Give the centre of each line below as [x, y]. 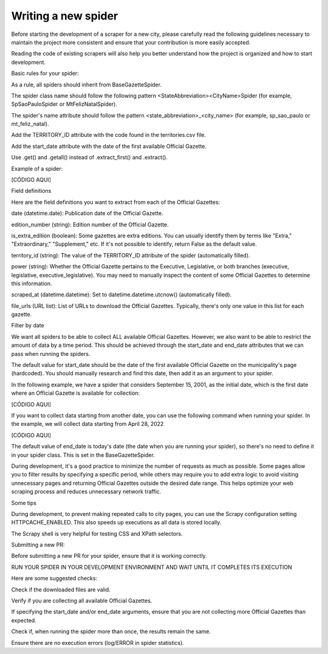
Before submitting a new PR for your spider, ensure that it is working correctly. [109, 556]
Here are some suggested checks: [54, 579]
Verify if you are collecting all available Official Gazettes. [82, 601]
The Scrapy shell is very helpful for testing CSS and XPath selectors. [97, 534]
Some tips [24, 503]
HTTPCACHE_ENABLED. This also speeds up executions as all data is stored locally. [116, 523]
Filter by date [28, 325]
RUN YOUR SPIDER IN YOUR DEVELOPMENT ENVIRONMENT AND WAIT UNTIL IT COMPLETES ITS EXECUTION [152, 567]
